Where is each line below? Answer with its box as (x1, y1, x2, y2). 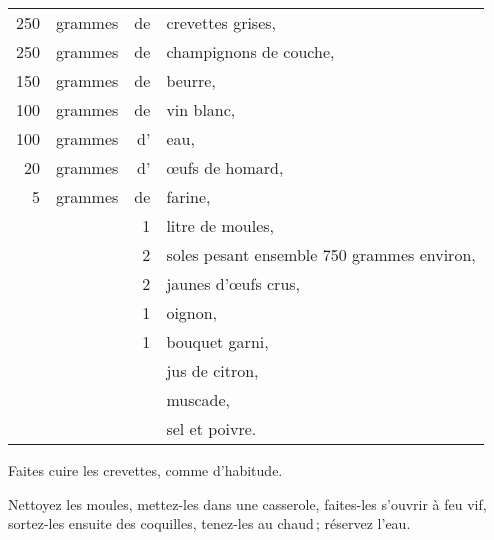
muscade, (166, 388, 231, 411)
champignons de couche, (166, 40, 335, 63)
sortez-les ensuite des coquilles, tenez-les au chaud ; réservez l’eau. (8, 513, 411, 534)
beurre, (166, 69, 216, 92)
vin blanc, (166, 98, 236, 121)
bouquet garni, (166, 330, 269, 353)
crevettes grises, (166, 11, 277, 34)
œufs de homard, (166, 156, 284, 179)
